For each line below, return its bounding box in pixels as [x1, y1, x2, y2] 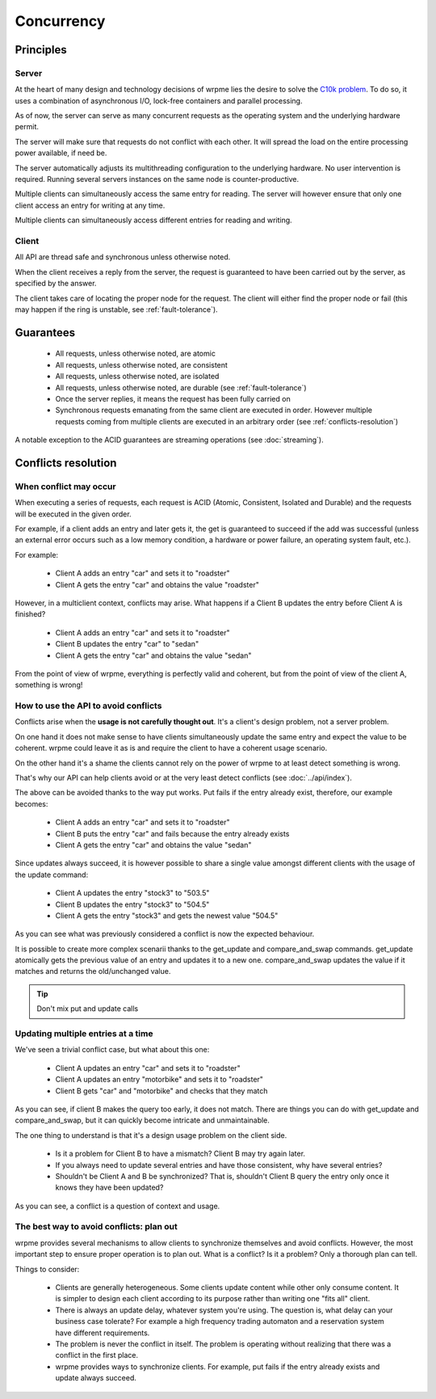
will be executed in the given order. [15, 509, 132, 519]
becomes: [15, 799, 48, 808]
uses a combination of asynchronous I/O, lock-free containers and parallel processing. [15, 95, 303, 105]
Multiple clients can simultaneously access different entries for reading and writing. [15, 215, 292, 225]
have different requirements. [55, 1328, 150, 1338]
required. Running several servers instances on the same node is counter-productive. [15, 175, 299, 184]
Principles [15, 43, 68, 57]
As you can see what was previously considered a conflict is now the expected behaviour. [15, 929, 315, 939]
